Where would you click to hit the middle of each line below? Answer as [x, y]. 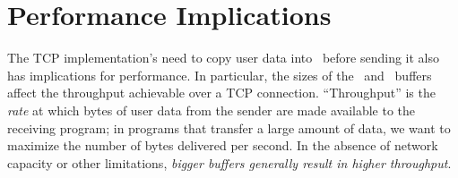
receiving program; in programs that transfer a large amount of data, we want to [229, 127]
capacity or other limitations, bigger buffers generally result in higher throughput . [229, 162]
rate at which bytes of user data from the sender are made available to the [212, 110]
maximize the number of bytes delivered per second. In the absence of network [223, 145]
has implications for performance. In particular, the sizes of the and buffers [220, 75]
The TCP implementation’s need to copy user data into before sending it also [224, 58]
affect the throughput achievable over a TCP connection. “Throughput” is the [221, 93]
